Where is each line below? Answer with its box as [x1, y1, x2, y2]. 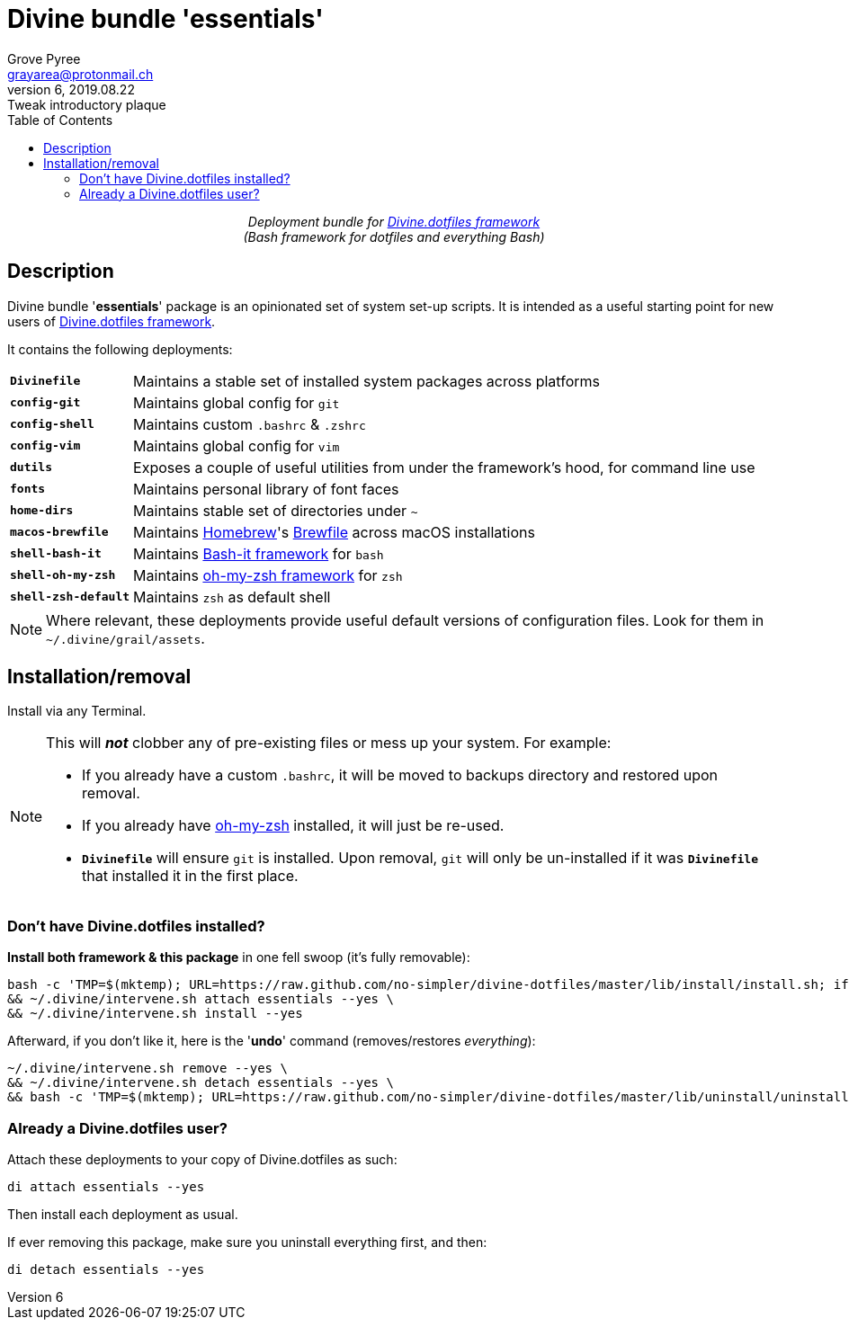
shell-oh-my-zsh [10, 568, 116, 583]
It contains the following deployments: [7, 341, 233, 357]
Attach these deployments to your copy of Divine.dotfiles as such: [7, 1151, 398, 1167]
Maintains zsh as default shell [133, 587, 331, 606]
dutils [10, 460, 52, 475]
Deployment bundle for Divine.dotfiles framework [247, 213, 541, 229]
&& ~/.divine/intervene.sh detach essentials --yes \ [7, 1075, 394, 1091]
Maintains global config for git [133, 393, 340, 412]
